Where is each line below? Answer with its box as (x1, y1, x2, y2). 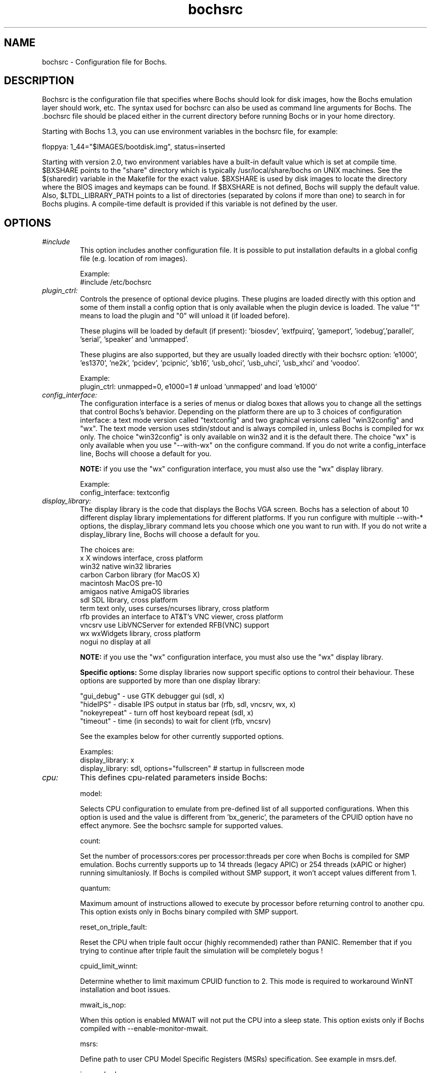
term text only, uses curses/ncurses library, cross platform (80, 604, 269, 613)
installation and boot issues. (80, 985, 171, 994)
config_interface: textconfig (80, 488, 170, 497)
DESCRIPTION (4, 74, 74, 87)
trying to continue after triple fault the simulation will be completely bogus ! (80, 946, 323, 955)
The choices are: (80, 545, 134, 554)
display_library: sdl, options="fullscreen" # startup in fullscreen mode (80, 764, 305, 773)
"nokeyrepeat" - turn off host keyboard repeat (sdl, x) (80, 708, 254, 717)
